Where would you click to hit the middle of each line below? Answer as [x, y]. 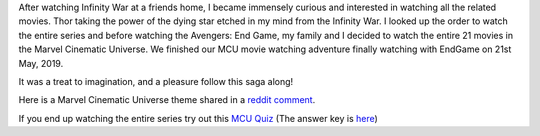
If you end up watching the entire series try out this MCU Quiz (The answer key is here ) [198, 118]
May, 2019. [41, 63]
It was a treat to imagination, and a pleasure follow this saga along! [156, 81]
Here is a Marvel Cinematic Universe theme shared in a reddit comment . [167, 100]
